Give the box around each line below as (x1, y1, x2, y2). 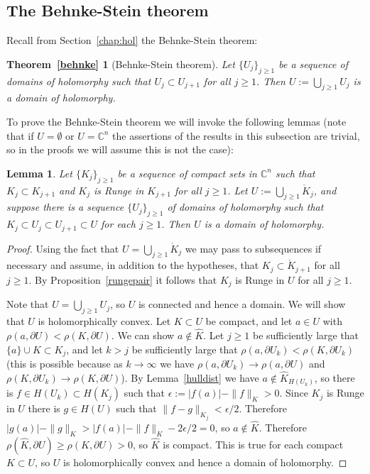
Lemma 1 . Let (6, 165, 72, 180)
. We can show (111, 327, 175, 342)
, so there (314, 370, 355, 385)
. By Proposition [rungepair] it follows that (28, 272, 217, 287)
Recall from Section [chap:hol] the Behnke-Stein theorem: (6, 33, 258, 48)
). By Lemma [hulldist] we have (121, 370, 259, 385)
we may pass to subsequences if (185, 241, 322, 255)
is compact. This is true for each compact (163, 436, 344, 451)
